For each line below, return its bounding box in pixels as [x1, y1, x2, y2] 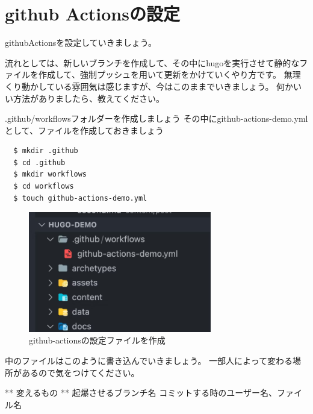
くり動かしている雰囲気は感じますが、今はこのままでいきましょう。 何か [5, 80, 294, 92]
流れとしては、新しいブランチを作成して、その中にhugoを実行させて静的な [5, 56, 300, 69]
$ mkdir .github [13, 146, 78, 155]
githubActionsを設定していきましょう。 [5, 36, 156, 49]
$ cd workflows [13, 182, 74, 191]
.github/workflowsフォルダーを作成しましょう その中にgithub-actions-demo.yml [5, 112, 308, 125]
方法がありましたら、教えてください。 [13, 92, 164, 104]
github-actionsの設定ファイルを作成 [29, 334, 166, 347]
